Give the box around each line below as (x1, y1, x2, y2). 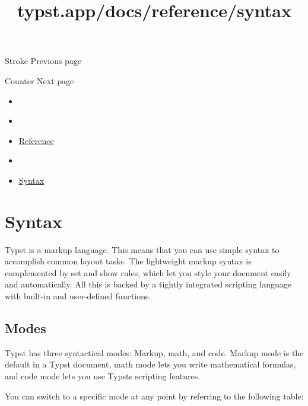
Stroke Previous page (5, 55, 82, 67)
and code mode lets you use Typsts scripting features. (5, 370, 201, 382)
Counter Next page (5, 74, 74, 87)
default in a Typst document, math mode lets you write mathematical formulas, (5, 358, 296, 370)
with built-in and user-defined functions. (5, 290, 151, 302)
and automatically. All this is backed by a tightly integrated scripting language (5, 278, 291, 290)
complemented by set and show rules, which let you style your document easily (5, 266, 291, 279)
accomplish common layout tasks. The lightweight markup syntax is (5, 255, 252, 267)
